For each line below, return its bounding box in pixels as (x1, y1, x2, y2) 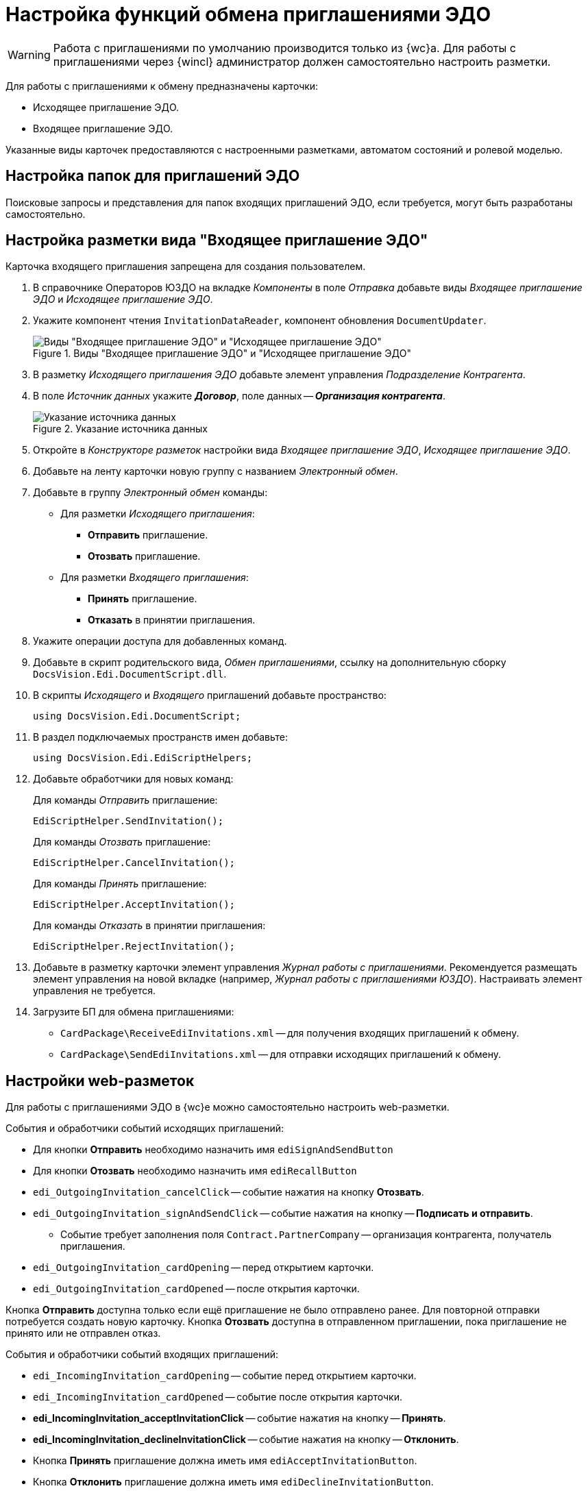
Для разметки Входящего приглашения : (60, 571, 249, 584)
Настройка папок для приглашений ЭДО (5, 167, 300, 185)
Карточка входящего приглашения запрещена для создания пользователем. (5, 260, 366, 273)
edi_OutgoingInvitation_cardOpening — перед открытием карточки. (33, 1261, 374, 1274)
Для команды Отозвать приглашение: (33, 836, 211, 848)
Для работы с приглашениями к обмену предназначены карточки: (5, 79, 319, 92)
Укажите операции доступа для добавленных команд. (33, 635, 287, 647)
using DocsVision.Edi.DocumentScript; (33, 711, 241, 722)
